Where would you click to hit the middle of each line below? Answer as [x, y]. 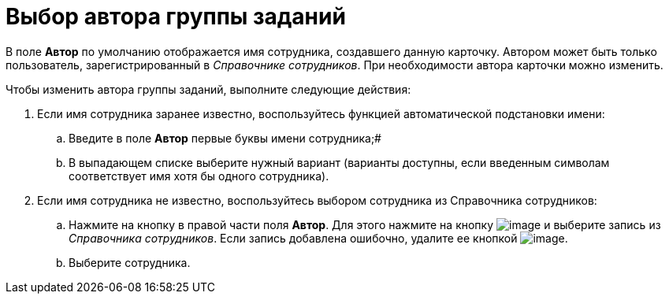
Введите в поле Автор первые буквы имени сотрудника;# [225, 138]
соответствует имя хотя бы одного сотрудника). [199, 176]
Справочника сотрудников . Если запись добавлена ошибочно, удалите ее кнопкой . [318, 238]
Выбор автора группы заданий [176, 17]
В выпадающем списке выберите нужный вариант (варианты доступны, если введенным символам [339, 162]
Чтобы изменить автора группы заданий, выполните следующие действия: [208, 89]
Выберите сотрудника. [130, 262]
